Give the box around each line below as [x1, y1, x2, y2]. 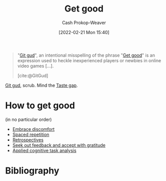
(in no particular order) [5, 116, 52, 122]
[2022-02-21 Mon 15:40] [58, 29, 109, 35]
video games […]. [17, 63, 54, 69]
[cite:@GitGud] [17, 72, 48, 78]
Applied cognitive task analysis [12, 147, 76, 153]
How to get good [5, 100, 75, 111]
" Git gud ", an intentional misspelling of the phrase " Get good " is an [17, 52, 155, 58]
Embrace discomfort [12, 126, 55, 132]
